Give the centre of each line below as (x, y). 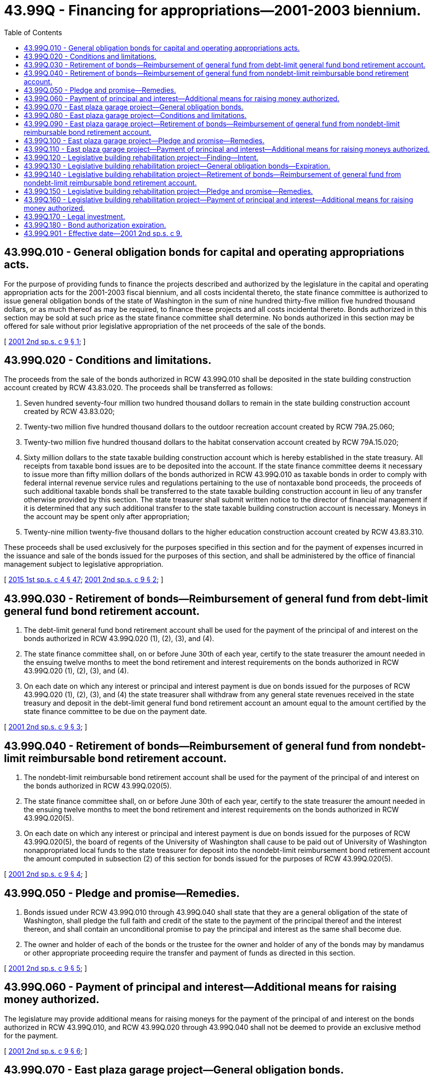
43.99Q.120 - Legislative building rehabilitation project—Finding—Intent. (141, 157)
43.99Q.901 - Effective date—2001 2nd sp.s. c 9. (103, 233)
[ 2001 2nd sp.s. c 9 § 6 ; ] (46, 1051)
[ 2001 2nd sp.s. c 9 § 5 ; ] (46, 968)
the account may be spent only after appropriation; (107, 517)
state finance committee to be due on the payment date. (115, 712)
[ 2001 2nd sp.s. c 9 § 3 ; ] (46, 727)
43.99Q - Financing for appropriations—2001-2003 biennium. (213, 10)
